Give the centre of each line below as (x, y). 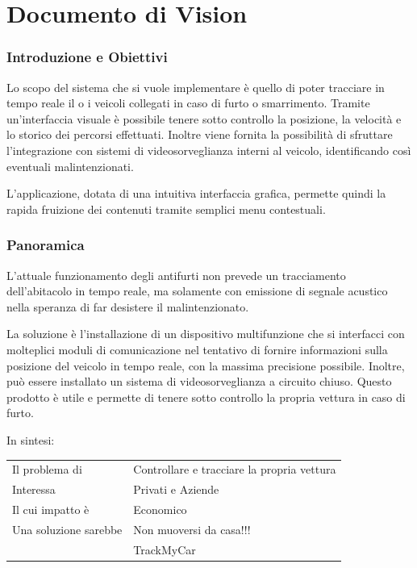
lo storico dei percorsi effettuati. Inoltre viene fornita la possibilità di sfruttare (200, 134)
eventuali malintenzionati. (70, 166)
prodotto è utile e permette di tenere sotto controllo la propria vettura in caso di (206, 397)
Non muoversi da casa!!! (192, 529)
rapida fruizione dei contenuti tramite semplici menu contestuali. (166, 209)
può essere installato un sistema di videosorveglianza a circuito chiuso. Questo (199, 381)
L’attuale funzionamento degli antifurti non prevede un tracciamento (176, 275)
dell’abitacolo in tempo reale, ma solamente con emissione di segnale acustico (197, 291)
